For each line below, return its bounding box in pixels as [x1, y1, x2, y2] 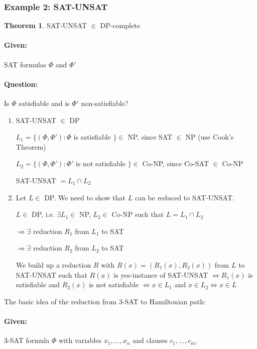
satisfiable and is [19, 98, 70, 108]
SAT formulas [4, 59, 47, 69]
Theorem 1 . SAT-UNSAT [4, 20, 87, 31]
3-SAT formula [4, 335, 50, 345]
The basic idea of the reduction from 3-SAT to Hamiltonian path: [4, 296, 206, 306]
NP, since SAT [127, 132, 173, 142]
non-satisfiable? [81, 98, 128, 108]
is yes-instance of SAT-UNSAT [113, 269, 208, 280]
